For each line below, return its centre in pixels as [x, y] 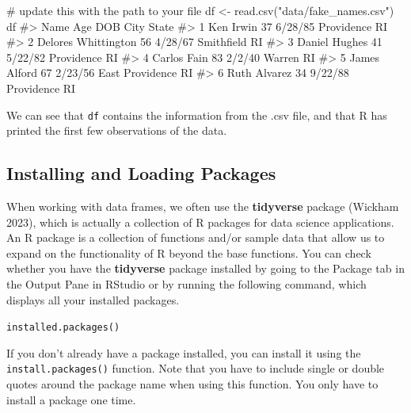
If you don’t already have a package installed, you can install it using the [184, 352]
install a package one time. [71, 399]
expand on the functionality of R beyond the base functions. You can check [189, 252]
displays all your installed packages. [93, 299]
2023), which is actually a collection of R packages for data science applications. [200, 222]
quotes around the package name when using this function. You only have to [192, 384]
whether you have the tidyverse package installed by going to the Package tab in [205, 268]
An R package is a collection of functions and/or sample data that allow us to [196, 237]
